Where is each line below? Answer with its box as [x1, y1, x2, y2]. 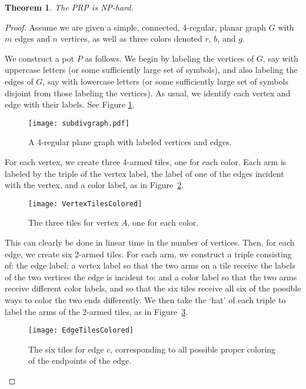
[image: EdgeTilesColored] [28, 326, 134, 335]
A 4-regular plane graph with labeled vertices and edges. [28, 136, 232, 148]
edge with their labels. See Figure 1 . [5, 98, 135, 110]
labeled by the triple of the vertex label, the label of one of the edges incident [5, 167, 284, 179]
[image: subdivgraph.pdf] [28, 119, 129, 128]
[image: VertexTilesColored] [28, 199, 142, 208]
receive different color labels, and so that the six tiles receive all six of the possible [5, 282, 301, 294]
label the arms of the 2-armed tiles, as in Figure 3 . [5, 305, 188, 317]
